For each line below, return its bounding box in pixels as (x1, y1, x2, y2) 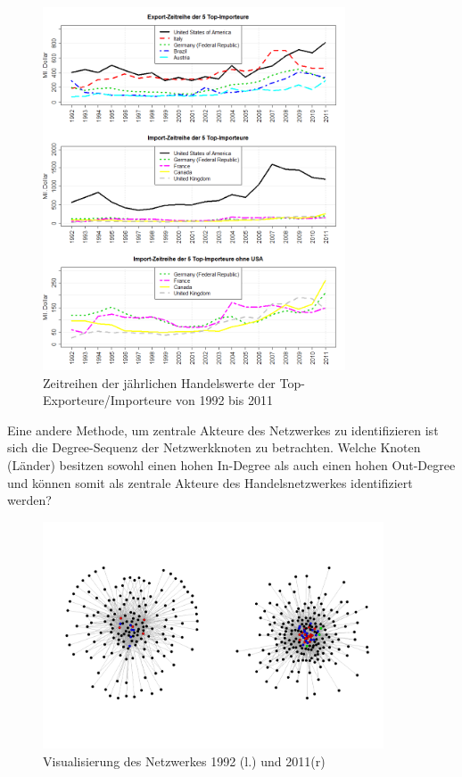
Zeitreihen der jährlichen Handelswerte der (43, 373, 276, 392)
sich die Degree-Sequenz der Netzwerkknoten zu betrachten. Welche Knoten (7, 438, 421, 457)
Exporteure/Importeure (43, 391, 172, 409)
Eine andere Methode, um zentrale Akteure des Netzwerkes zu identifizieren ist (7, 420, 439, 439)
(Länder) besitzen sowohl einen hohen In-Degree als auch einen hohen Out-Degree (7, 455, 456, 474)
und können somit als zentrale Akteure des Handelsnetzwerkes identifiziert (7, 473, 413, 492)
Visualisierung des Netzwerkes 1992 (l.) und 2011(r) (43, 751, 326, 770)
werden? (7, 491, 52, 509)
